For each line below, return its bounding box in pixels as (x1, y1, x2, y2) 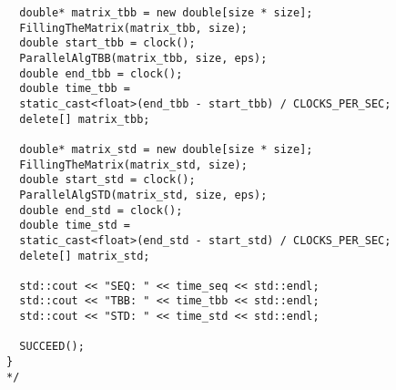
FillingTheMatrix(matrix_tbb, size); (19, 21, 248, 35)
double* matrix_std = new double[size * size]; (19, 142, 313, 156)
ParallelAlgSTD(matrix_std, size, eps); (19, 188, 268, 201)
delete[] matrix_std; (19, 249, 150, 262)
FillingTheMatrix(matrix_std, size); (19, 158, 248, 171)
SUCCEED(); (19, 340, 85, 354)
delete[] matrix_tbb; (19, 112, 150, 126)
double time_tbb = (19, 82, 131, 96)
